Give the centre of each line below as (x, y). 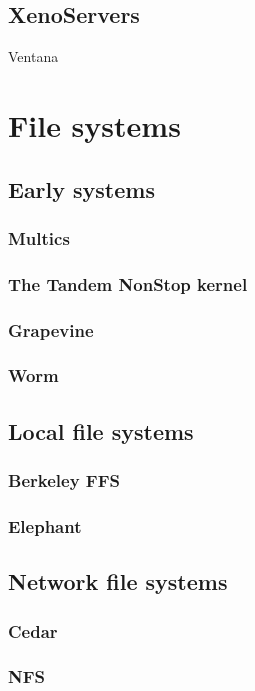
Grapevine (51, 329)
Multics (39, 237)
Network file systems (118, 581)
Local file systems (101, 430)
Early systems (81, 188)
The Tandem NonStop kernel (128, 283)
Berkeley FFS (64, 480)
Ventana (33, 56)
